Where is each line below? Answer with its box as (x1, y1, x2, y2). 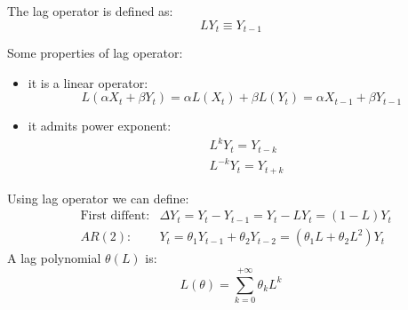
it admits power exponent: (28, 116, 172, 135)
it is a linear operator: (28, 73, 148, 91)
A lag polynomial (7, 249, 101, 267)
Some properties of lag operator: (7, 44, 183, 62)
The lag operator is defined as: (7, 2, 173, 20)
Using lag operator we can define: (7, 188, 189, 207)
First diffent (80, 210, 147, 223)
